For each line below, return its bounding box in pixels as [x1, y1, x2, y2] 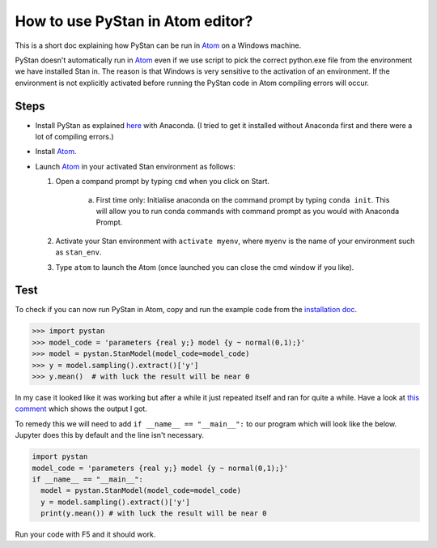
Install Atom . [35, 147, 77, 156]
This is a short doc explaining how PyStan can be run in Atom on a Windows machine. [15, 41, 302, 50]
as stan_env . [55, 247, 102, 257]
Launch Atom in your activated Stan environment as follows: [35, 161, 235, 171]
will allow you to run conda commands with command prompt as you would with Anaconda [95, 206, 400, 216]
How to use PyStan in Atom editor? [15, 12, 253, 30]
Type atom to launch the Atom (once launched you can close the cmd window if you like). [55, 262, 354, 272]
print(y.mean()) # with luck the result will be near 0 [40, 509, 267, 518]
